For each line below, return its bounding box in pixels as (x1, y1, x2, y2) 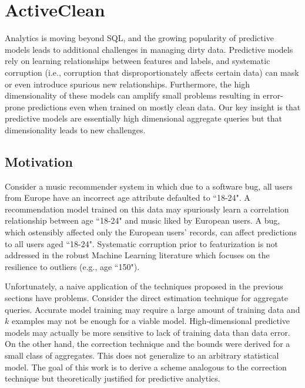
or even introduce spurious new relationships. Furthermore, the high (5, 77, 250, 90)
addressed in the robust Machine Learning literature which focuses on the (5, 249, 270, 261)
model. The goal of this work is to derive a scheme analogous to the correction (5, 360, 287, 373)
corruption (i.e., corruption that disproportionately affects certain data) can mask (5, 66, 299, 78)
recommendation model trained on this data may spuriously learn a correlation (5, 203, 289, 215)
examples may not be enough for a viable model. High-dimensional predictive (11, 315, 290, 327)
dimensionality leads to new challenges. (5, 123, 146, 136)
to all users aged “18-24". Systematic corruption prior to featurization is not (5, 237, 279, 249)
